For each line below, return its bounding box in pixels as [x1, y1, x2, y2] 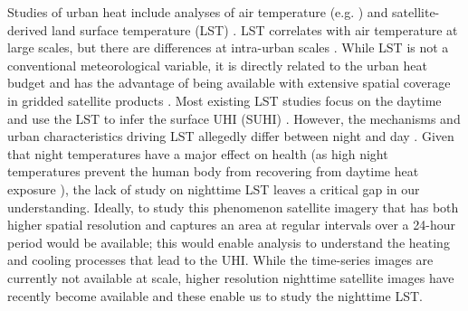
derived [7, 20, 48, 39]
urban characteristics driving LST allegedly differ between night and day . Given [7, 127, 454, 146]
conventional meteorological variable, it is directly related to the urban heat [7, 55, 427, 74]
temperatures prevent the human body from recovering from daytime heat [7, 162, 419, 181]
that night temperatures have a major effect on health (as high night [7, 144, 388, 163]
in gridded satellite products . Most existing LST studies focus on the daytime [7, 90, 442, 109]
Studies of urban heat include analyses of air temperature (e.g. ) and [7, 3, 388, 21]
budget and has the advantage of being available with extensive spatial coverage [7, 73, 451, 92]
